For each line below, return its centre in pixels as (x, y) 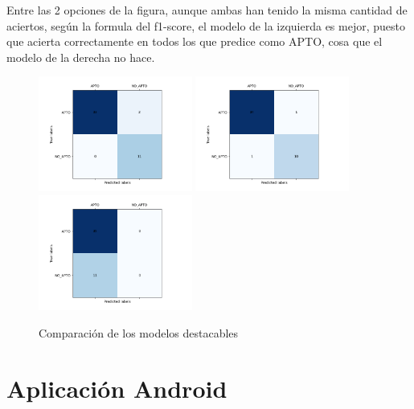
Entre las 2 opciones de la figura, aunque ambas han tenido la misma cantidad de (207, 10)
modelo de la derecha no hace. (81, 57)
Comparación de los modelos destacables (139, 332)
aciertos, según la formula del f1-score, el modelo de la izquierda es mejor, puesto (206, 25)
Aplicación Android (117, 388)
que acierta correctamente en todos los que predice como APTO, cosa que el (195, 41)
